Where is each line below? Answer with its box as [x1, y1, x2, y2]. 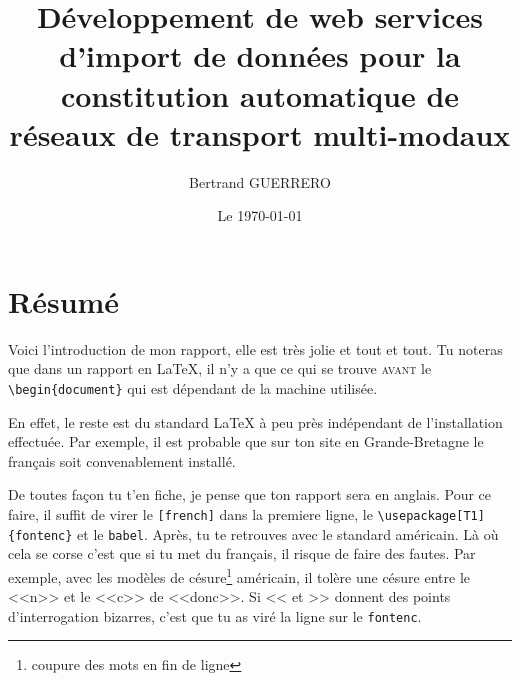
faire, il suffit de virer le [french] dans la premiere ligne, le [8, 504, 373, 525]
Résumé [8, 280, 120, 321]
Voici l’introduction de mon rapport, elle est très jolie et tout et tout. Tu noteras [8, 338, 503, 359]
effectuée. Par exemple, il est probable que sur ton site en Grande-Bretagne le [8, 431, 484, 452]
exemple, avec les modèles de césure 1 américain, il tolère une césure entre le [8, 563, 471, 587]
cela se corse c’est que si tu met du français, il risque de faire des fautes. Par [8, 543, 476, 564]
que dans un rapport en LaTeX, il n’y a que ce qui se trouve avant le [8, 358, 432, 379]
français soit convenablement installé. [8, 450, 236, 471]
